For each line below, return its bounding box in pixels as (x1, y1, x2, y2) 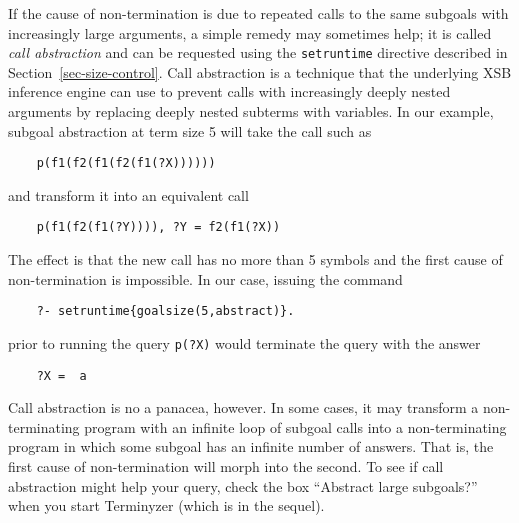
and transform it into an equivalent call (8, 184, 249, 205)
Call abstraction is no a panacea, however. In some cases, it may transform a (8, 397, 479, 418)
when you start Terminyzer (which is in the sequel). (8, 495, 325, 516)
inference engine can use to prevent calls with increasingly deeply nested (8, 81, 451, 102)
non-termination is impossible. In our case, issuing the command (8, 268, 403, 289)
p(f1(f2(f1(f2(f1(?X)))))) (36, 156, 216, 171)
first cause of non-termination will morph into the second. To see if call (8, 456, 444, 477)
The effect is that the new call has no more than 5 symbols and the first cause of (8, 249, 503, 270)
